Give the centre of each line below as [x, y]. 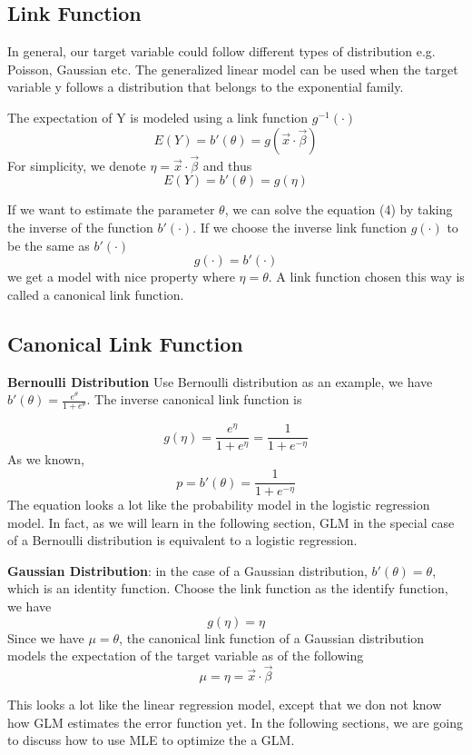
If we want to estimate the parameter [111, 209]
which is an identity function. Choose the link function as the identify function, [228, 588]
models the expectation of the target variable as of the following [186, 656]
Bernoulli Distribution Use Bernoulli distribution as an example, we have [220, 381]
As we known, [46, 459]
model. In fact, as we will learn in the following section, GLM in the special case [231, 522]
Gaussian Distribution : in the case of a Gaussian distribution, [187, 570]
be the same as [49, 245]
